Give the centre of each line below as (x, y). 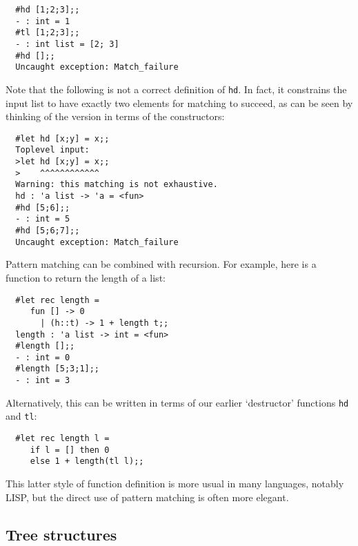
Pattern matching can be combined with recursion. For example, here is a (161, 264)
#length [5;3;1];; (58, 369)
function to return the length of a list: (86, 277)
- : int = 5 (43, 219)
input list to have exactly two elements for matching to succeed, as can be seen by (179, 103)
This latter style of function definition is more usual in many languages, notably (175, 484)
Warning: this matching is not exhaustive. (117, 185)
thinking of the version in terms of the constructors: (115, 116)
